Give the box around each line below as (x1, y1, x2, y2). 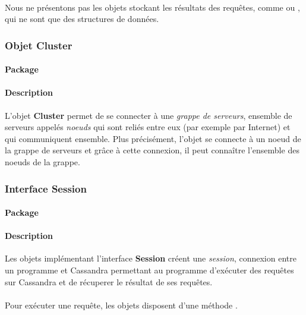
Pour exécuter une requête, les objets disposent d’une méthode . (5, 298, 238, 311)
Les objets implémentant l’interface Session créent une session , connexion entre (5, 252, 296, 264)
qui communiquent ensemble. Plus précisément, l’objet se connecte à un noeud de (5, 132, 301, 144)
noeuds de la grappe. (5, 155, 80, 168)
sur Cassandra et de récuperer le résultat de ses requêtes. (5, 275, 213, 288)
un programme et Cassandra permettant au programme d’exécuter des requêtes (5, 264, 294, 276)
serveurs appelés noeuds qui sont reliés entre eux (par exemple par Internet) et (5, 121, 291, 133)
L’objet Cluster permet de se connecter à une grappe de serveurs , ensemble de (5, 109, 292, 121)
